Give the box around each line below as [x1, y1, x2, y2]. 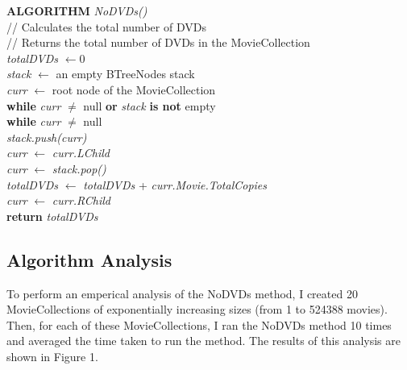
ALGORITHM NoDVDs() [6, 2, 147, 19]
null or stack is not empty [83, 97, 216, 114]
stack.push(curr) [6, 128, 87, 145]
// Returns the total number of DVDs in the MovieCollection [6, 34, 310, 51]
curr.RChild [52, 192, 110, 209]
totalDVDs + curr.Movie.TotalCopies [83, 176, 268, 193]
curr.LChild [52, 144, 110, 161]
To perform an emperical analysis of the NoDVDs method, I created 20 [6, 285, 358, 301]
